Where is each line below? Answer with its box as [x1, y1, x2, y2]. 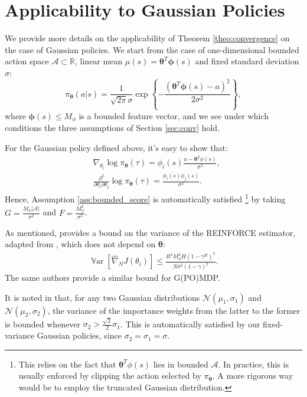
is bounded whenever [5, 317, 81, 330]
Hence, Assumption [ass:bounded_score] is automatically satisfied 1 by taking [5, 191, 286, 205]
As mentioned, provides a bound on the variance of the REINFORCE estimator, [5, 226, 296, 238]
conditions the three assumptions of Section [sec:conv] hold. [5, 122, 220, 134]
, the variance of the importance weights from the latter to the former [47, 304, 301, 316]
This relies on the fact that [18, 357, 116, 370]
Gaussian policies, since [37, 329, 122, 342]
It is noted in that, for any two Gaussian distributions [5, 291, 200, 303]
